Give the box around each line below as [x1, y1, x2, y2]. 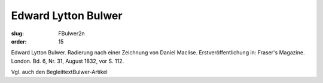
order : [11, 38, 27, 45]
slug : [11, 30, 24, 37]
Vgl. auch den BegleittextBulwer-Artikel [11, 69, 108, 76]
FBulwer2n [58, 30, 85, 37]
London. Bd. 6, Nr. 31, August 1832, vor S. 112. [11, 57, 124, 64]
